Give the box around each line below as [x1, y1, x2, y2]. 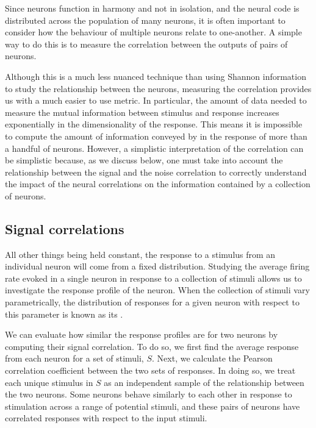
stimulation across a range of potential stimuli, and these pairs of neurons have [5, 399, 300, 412]
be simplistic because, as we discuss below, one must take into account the [5, 154, 283, 166]
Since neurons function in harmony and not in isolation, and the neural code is [5, 2, 300, 14]
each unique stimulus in [5, 376, 93, 388]
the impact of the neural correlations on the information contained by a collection [5, 177, 311, 190]
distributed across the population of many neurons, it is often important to [5, 13, 285, 26]
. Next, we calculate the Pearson [152, 352, 273, 365]
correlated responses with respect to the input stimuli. [5, 412, 207, 424]
